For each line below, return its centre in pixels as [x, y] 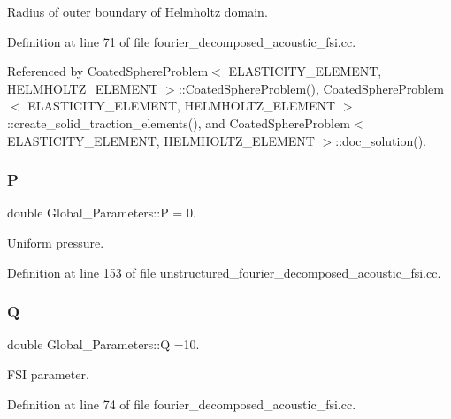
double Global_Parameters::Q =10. [103, 344]
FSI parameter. [48, 373]
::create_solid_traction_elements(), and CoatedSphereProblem [179, 122]
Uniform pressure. [56, 242]
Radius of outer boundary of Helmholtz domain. [138, 11]
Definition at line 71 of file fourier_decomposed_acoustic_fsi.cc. [182, 41]
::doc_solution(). [381, 140]
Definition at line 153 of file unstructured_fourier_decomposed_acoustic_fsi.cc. [224, 272]
